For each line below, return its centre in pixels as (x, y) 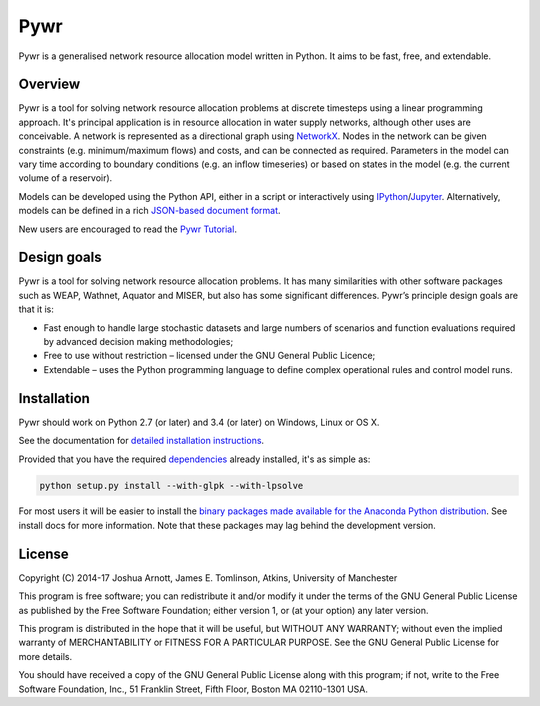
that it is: (36, 309)
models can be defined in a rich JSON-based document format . (149, 211)
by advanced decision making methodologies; (138, 342)
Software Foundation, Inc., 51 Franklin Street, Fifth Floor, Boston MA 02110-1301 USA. (193, 689)
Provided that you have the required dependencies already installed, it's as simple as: (194, 459)
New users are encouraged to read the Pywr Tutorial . (127, 229)
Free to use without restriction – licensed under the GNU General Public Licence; (209, 356)
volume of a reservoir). (65, 178)
